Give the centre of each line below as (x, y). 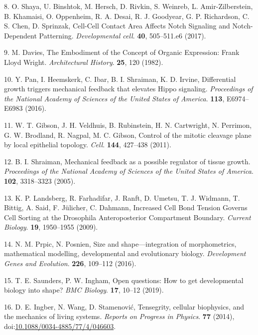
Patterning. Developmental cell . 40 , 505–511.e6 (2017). (123, 35)
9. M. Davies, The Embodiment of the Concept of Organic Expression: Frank (122, 52)
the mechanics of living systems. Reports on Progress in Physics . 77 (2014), (119, 316)
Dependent (20, 35)
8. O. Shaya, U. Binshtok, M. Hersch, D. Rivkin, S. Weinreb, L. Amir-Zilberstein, (129, 6)
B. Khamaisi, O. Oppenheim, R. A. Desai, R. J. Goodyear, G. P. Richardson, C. (127, 16)
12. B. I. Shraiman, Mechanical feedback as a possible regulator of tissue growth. (127, 161)
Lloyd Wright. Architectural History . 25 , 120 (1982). (84, 62)
